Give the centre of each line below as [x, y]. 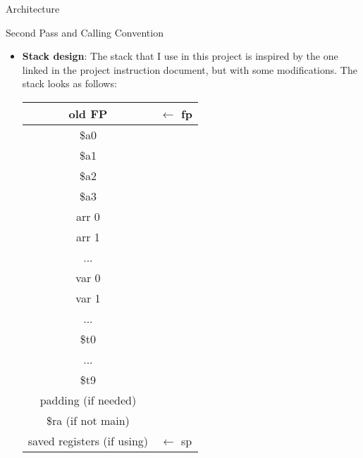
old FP [88, 113]
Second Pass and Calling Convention [85, 32]
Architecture [33, 8]
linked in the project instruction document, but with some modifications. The [190, 69]
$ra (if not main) [88, 420]
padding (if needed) [88, 400]
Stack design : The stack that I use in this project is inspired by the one [180, 56]
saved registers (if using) [88, 440]
